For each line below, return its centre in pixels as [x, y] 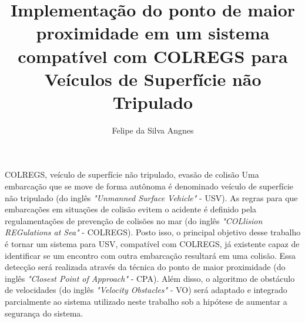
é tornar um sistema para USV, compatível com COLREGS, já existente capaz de [152, 244]
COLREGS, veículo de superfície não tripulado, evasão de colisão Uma [132, 174]
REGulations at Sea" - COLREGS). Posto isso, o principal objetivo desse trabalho [153, 232]
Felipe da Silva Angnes [153, 130]
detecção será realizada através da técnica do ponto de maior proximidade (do [145, 267]
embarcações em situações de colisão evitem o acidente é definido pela [131, 209]
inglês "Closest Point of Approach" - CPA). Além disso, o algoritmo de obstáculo [150, 278]
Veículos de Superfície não [153, 79]
